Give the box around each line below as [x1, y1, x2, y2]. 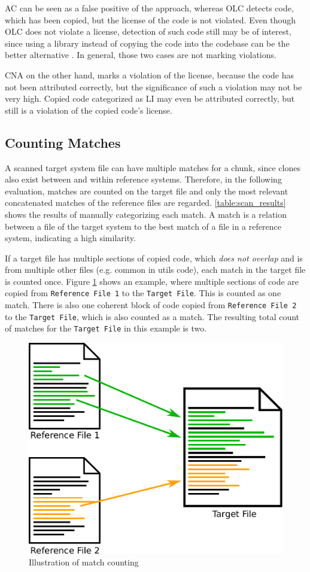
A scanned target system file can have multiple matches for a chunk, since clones [5, 161, 300, 174]
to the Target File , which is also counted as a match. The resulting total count [5, 310, 300, 322]
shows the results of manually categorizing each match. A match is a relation [5, 208, 287, 220]
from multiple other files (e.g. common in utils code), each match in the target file [5, 263, 306, 276]
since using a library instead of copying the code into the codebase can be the [5, 36, 290, 49]
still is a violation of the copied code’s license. [5, 104, 172, 116]
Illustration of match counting [29, 556, 139, 568]
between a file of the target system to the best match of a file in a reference [5, 220, 281, 232]
